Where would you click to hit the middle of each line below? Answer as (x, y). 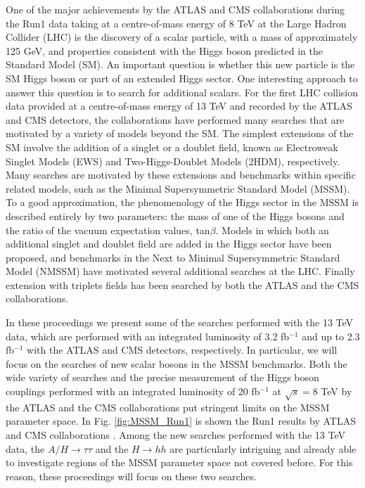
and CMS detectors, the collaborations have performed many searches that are (175, 119)
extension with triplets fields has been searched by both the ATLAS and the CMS (182, 284)
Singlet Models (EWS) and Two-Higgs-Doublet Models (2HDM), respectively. (173, 161)
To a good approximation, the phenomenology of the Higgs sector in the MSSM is (182, 202)
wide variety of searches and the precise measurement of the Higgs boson (162, 377)
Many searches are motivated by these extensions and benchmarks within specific (181, 175)
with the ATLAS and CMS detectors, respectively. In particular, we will (182, 350)
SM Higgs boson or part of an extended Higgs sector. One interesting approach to (182, 78)
